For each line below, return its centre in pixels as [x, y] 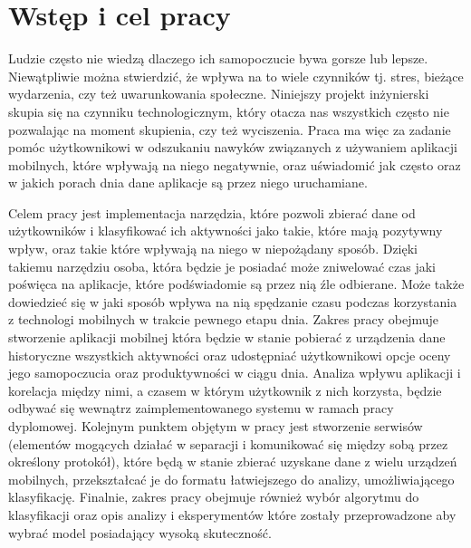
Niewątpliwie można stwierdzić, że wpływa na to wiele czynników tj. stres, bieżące [236, 76]
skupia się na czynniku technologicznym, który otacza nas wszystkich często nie [229, 111]
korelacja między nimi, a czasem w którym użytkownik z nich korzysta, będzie [225, 390]
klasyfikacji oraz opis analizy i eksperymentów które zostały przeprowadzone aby [232, 514]
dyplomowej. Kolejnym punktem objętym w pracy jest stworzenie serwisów [216, 426]
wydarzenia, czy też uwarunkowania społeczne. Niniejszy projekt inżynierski [219, 94]
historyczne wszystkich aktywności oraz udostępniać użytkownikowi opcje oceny [230, 355]
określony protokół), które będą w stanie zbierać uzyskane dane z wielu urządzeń [233, 461]
